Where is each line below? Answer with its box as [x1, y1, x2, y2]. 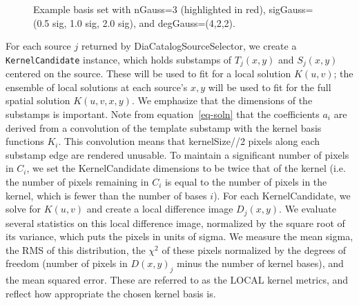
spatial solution [6, 93, 70, 108]
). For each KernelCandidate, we [213, 188, 351, 202]
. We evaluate [279, 201, 336, 216]
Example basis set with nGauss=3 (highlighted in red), [33, 2, 266, 16]
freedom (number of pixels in [6, 256, 128, 270]
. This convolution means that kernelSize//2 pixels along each [58, 134, 320, 148]
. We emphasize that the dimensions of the [131, 93, 313, 108]
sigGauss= [269, 2, 313, 16]
